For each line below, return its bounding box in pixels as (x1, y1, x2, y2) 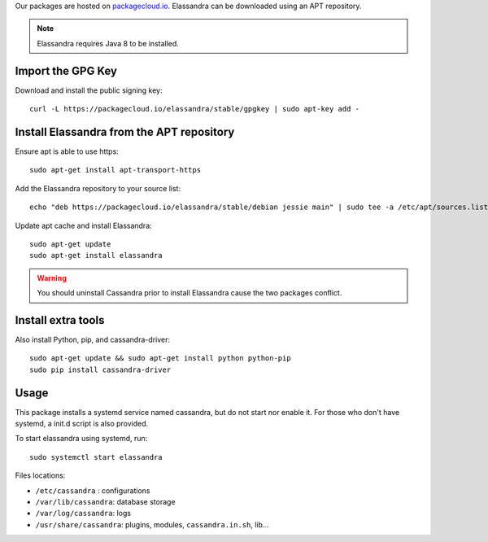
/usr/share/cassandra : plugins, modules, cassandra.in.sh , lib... (35, 519, 269, 529)
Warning (37, 273, 67, 282)
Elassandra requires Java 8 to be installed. (37, 38, 179, 48)
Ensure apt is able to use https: (15, 146, 120, 156)
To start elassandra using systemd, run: (15, 434, 148, 444)
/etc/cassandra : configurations (35, 485, 150, 496)
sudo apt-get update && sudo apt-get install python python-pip (29, 354, 292, 363)
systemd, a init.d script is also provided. (15, 419, 149, 429)
